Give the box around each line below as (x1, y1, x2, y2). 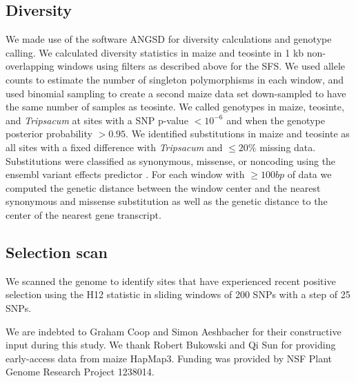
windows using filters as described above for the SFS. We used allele (57, 59, 345, 73)
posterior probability (6, 126, 92, 141)
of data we (287, 167, 332, 181)
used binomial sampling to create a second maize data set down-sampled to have (6, 86, 346, 100)
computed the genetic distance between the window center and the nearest (6, 180, 321, 195)
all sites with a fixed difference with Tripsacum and (6, 139, 223, 154)
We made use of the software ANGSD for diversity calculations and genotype (6, 32, 332, 46)
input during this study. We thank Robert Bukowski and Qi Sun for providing (6, 337, 336, 352)
